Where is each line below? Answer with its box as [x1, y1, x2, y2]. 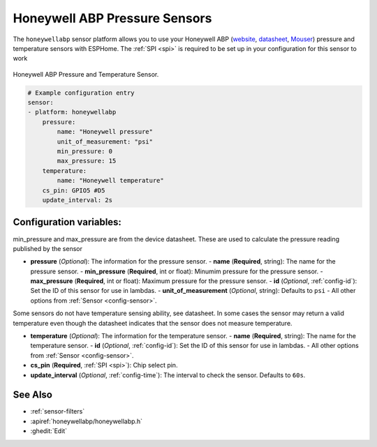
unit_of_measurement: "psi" [57, 137, 154, 146]
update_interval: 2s [42, 196, 113, 204]
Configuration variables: [13, 216, 122, 228]
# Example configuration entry [27, 89, 135, 97]
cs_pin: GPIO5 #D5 [42, 186, 105, 195]
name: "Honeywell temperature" [57, 176, 164, 185]
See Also [13, 389, 52, 401]
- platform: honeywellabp [27, 108, 117, 116]
